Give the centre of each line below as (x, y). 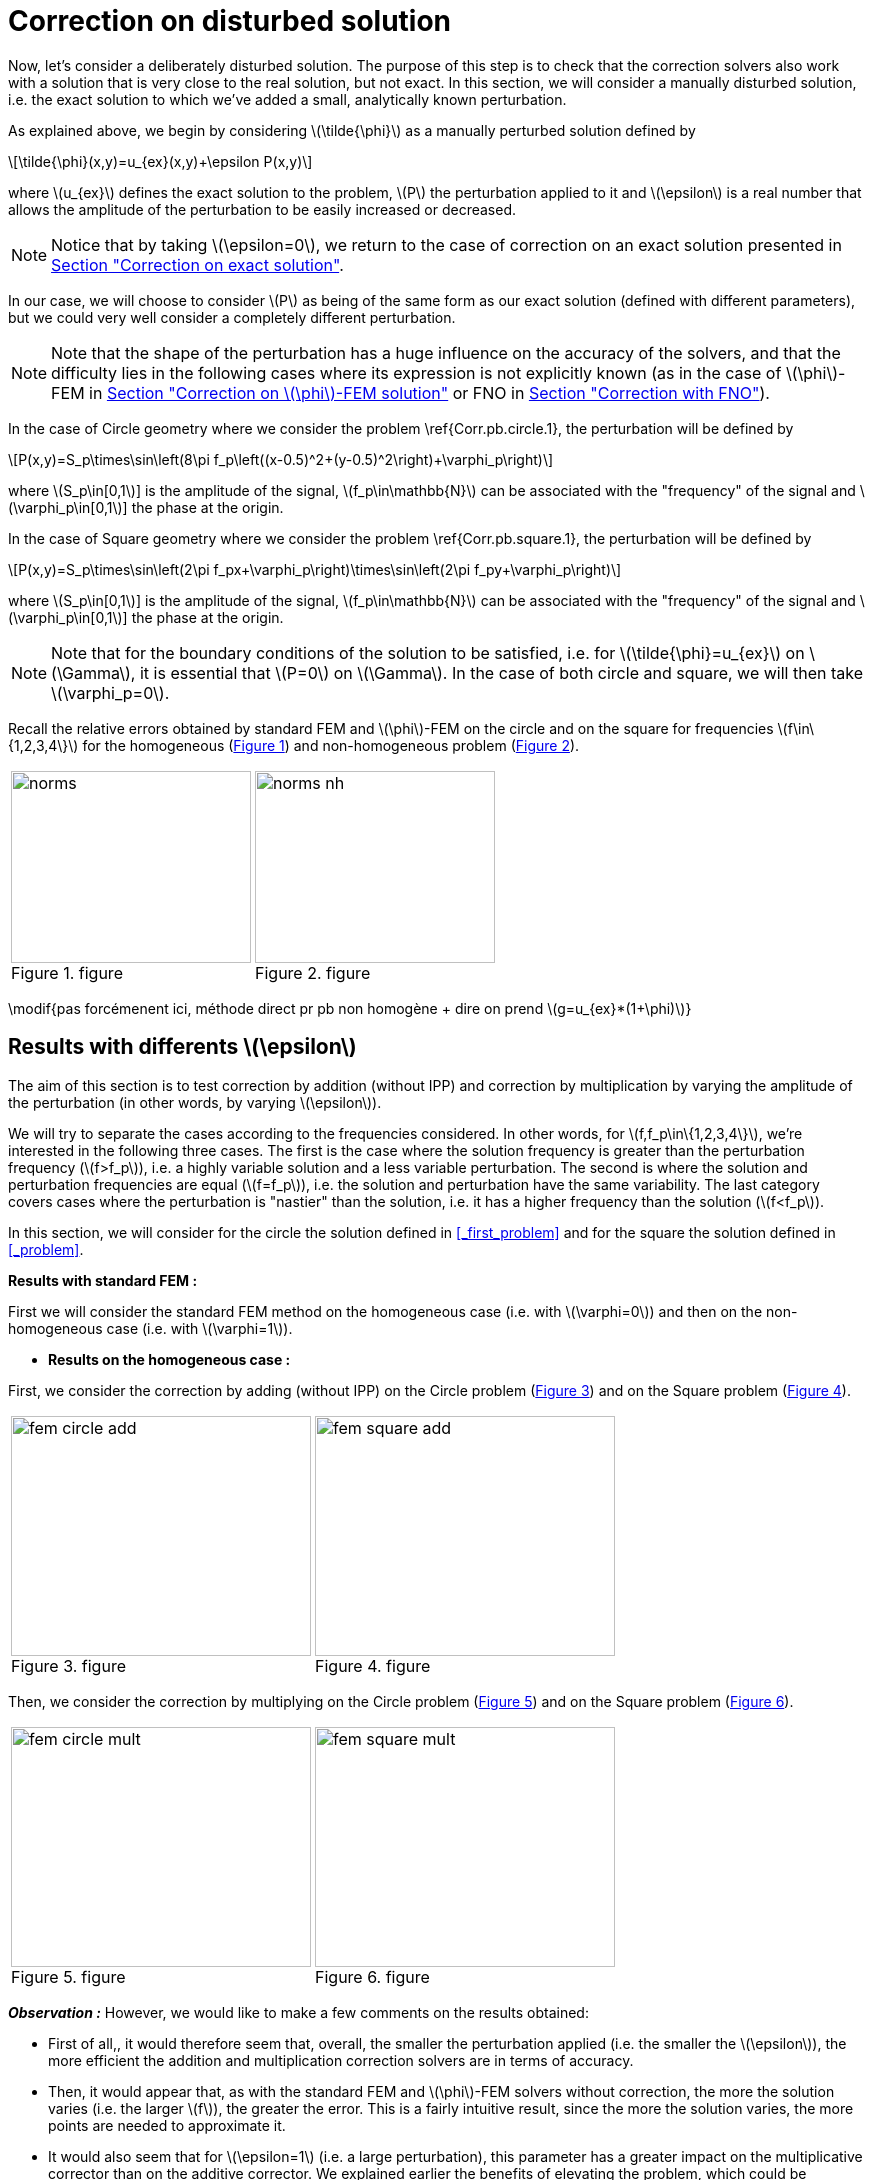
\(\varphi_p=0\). (110, 692)
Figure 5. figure (68, 1976)
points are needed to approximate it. (167, 2125)
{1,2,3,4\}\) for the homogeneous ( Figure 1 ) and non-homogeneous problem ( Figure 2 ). (294, 745)
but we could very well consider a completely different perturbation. (232, 317)
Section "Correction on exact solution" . (197, 264)
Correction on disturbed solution (230, 21)
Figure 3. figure (68, 1665)
